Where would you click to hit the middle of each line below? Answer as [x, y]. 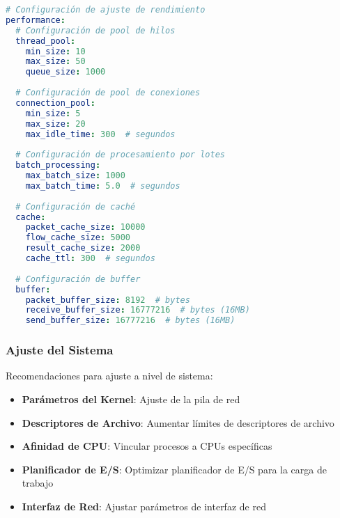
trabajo [38, 483]
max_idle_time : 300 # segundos [100, 134]
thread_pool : [46, 41]
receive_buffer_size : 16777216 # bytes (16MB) [138, 310]
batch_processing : [58, 165]
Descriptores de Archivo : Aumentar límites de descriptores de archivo [178, 422]
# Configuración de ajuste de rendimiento [106, 10]
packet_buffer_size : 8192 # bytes [108, 300]
